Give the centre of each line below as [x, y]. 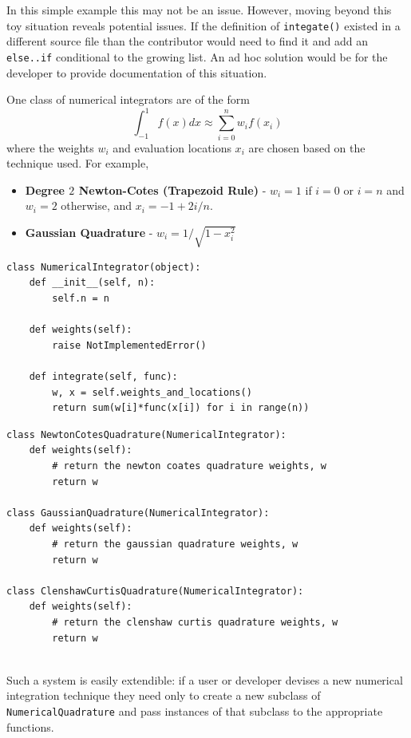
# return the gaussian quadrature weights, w [175, 544]
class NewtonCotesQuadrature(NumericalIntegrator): [146, 434]
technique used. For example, [78, 163]
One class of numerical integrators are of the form [128, 99]
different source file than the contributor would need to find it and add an [187, 41]
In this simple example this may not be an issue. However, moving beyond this [199, 10]
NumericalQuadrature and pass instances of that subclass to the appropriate [195, 710]
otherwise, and [97, 205]
